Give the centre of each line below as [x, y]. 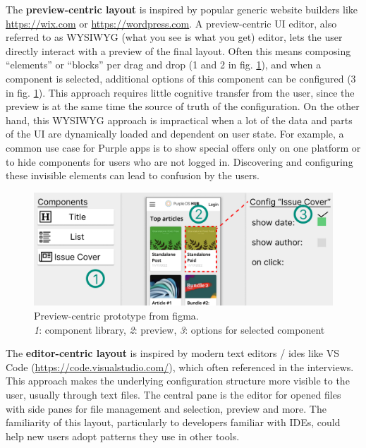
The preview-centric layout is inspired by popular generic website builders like [182, 9]
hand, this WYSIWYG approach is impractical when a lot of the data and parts [179, 120]
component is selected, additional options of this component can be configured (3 [181, 78]
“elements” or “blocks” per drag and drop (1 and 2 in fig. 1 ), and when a [164, 65]
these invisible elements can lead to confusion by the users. [133, 175]
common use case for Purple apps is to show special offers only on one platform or [183, 147]
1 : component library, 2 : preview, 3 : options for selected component [179, 329]
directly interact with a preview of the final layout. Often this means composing [178, 50]
